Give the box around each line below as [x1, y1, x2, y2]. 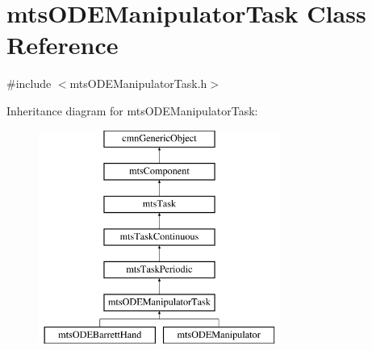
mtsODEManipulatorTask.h [69, 75, 207, 92]
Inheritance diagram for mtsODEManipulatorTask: [6, 102, 258, 119]
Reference [6, 28, 119, 61]
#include [6, 75, 52, 92]
